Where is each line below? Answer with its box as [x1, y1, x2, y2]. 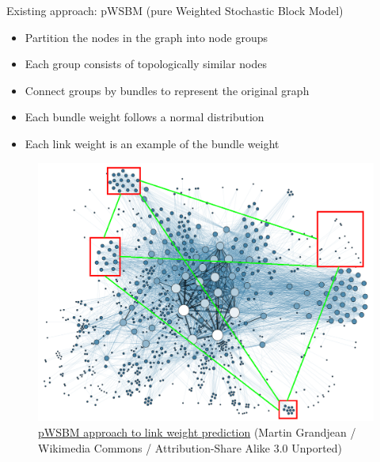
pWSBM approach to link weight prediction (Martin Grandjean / [38, 424, 356, 441]
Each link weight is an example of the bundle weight [25, 135, 279, 151]
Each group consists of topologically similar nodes [25, 55, 267, 72]
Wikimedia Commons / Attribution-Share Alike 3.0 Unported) [38, 439, 343, 456]
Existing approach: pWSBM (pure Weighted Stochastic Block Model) [6, 2, 344, 18]
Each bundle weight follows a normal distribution [25, 109, 264, 125]
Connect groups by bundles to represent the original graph [25, 82, 310, 98]
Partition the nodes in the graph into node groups [25, 29, 268, 45]
